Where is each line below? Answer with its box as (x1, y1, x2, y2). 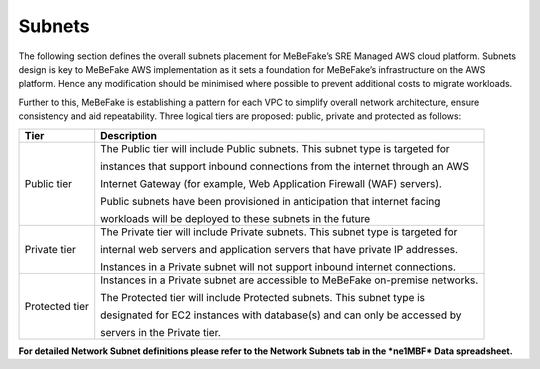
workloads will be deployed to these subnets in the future (100, 211, 371, 225)
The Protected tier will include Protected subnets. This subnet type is (100, 290, 425, 304)
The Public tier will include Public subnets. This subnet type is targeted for (100, 141, 450, 155)
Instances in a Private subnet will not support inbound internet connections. (100, 260, 457, 274)
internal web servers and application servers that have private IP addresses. (100, 242, 459, 256)
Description (100, 128, 157, 142)
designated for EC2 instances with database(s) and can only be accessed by (100, 308, 462, 322)
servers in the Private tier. (100, 325, 222, 339)
